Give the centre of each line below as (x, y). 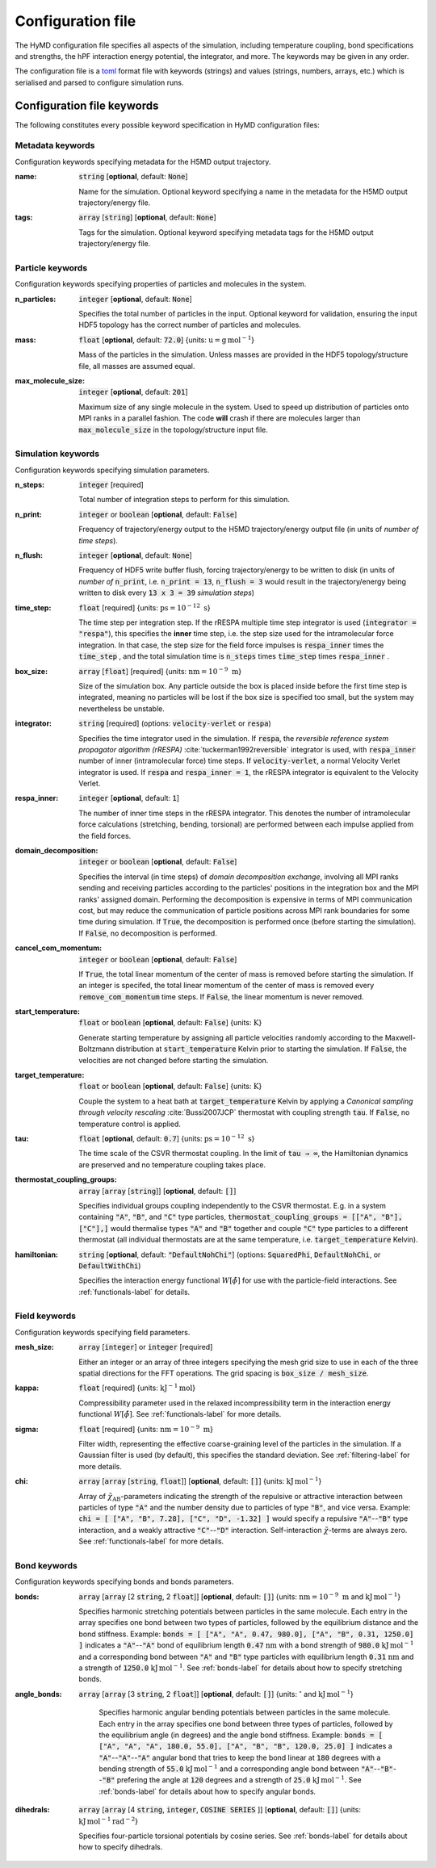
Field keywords (46, 1316)
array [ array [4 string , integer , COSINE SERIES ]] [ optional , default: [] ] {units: (220, 1810)
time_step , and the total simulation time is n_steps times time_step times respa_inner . (234, 656)
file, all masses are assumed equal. (137, 366)
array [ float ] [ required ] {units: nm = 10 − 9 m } (160, 670)
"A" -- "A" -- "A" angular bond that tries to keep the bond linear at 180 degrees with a (240, 1757)
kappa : (27, 1388)
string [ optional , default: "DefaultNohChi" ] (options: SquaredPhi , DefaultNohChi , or (230, 1254)
